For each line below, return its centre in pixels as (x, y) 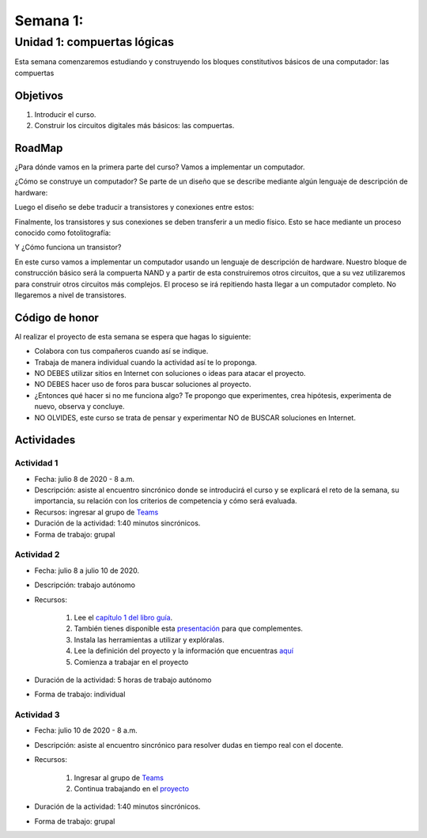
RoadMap (39, 148)
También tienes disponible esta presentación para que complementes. (189, 628)
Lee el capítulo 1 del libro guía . (123, 617)
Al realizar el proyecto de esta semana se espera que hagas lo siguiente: (133, 336)
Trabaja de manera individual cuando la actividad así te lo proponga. (145, 362)
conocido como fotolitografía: (63, 233)
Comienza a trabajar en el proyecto (131, 662)
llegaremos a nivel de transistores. (70, 295)
